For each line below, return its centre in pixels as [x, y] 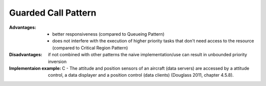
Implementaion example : [35, 68]
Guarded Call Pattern [53, 13]
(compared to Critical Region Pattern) [90, 48]
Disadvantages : [26, 55]
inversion [57, 62]
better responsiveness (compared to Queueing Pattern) [108, 34]
